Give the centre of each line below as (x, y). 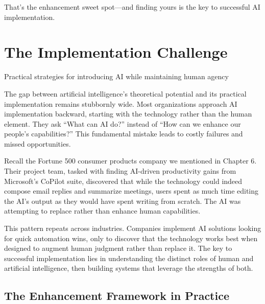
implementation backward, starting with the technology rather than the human (128, 114)
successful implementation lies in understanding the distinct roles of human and (129, 258)
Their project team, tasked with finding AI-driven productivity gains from (120, 171)
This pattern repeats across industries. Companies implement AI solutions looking (133, 228)
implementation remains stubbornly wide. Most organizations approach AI (121, 103)
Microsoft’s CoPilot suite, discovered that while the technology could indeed (123, 181)
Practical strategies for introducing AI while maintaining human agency (116, 76)
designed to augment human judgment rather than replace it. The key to (118, 248)
